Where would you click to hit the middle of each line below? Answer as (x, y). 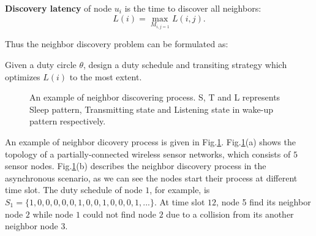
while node (53, 214)
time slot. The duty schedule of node (74, 190)
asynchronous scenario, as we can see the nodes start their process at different (151, 177)
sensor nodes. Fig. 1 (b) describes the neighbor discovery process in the (136, 166)
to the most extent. (106, 76)
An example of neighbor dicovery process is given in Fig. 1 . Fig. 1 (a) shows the (150, 142)
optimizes (23, 76)
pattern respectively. (68, 121)
